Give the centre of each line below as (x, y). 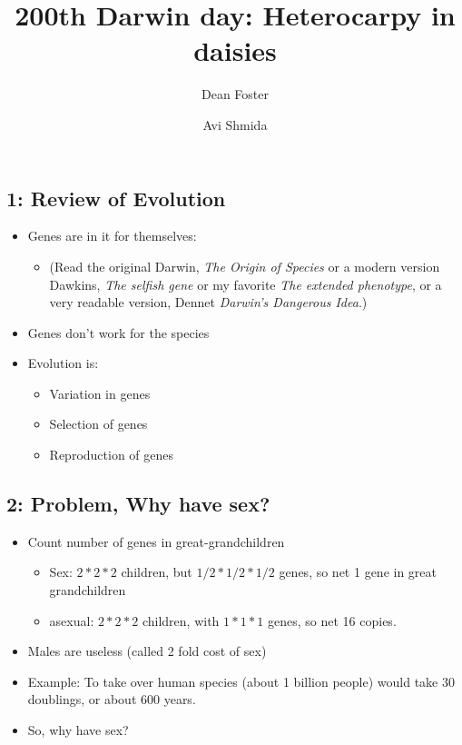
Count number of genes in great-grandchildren (156, 541)
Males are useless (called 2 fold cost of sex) (147, 651)
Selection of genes (98, 424)
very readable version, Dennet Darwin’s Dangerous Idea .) (208, 302)
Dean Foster (235, 94)
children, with (181, 620)
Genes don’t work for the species (118, 332)
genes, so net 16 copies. (332, 620)
